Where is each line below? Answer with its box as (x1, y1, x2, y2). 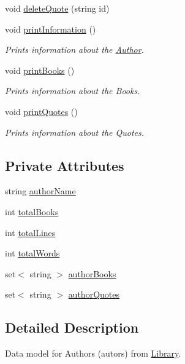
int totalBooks (5, 205, 59, 218)
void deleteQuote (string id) (5, 2, 110, 14)
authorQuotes (68, 288, 119, 301)
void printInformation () (5, 22, 96, 35)
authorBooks (68, 267, 116, 280)
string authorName (5, 184, 76, 197)
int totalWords (5, 247, 60, 259)
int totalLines (5, 226, 56, 239)
